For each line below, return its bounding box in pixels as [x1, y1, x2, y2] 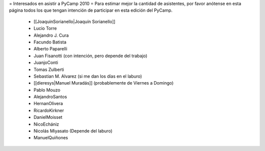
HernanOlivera [33, 101, 63, 107]
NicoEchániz [33, 121, 59, 127]
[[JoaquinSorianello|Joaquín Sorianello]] [33, 19, 115, 24]
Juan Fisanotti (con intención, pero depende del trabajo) [33, 53, 148, 59]
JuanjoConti [33, 60, 58, 65]
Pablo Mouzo [33, 87, 61, 93]
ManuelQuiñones [33, 135, 68, 141]
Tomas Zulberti [33, 66, 64, 72]
